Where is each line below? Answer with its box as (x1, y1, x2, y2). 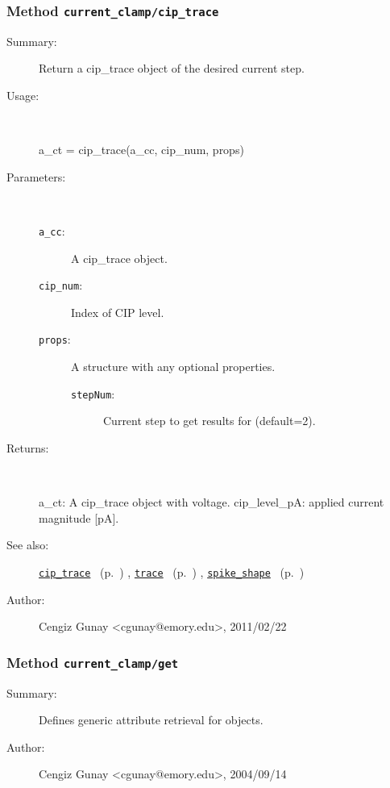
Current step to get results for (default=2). (103, 412, 316, 429)
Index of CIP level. (71, 303, 164, 320)
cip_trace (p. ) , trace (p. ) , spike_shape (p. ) (39, 563, 305, 580)
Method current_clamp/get (6, 652, 179, 672)
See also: (6, 536, 49, 553)
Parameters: (6, 168, 66, 185)
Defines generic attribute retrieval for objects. (39, 711, 263, 728)
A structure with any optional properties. (71, 358, 276, 375)
